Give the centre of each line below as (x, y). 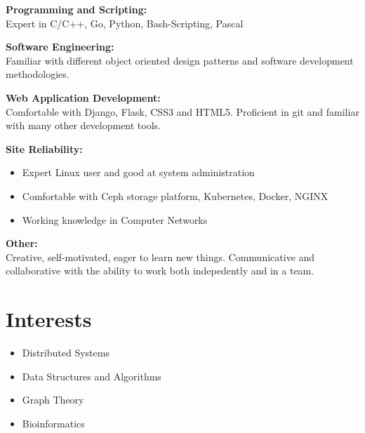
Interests (49, 319)
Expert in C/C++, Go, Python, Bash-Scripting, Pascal (125, 23)
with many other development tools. (84, 125)
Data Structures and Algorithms (92, 376)
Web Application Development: (83, 97)
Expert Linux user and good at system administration (138, 172)
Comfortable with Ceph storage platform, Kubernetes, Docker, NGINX (175, 195)
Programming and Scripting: (77, 9)
